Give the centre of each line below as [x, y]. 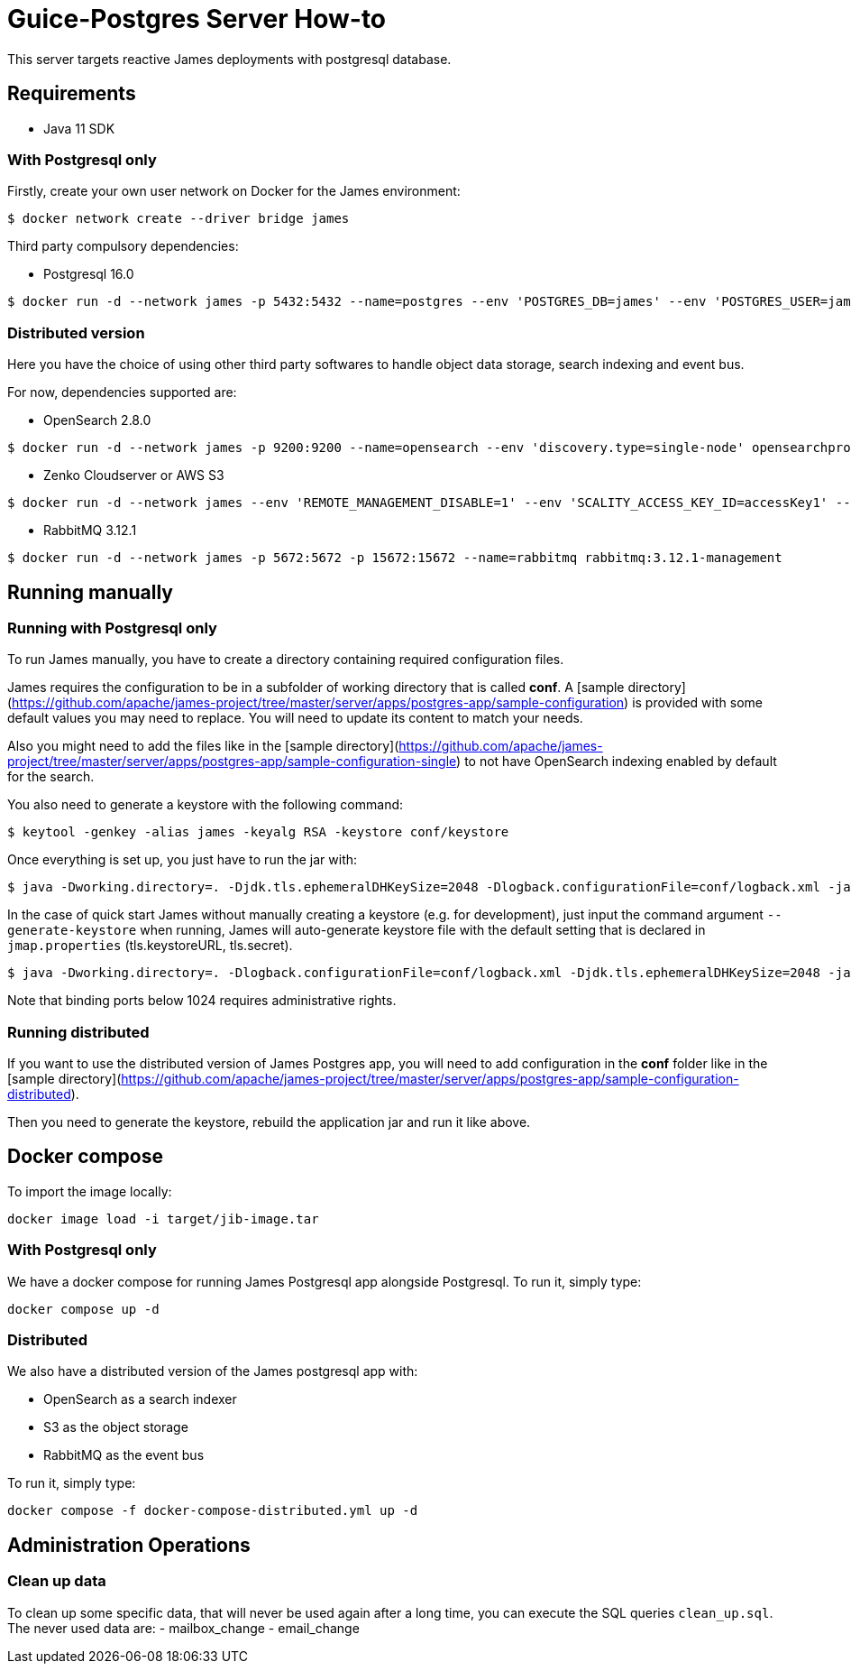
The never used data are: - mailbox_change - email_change [183, 1628]
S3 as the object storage [116, 1427]
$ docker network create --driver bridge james [178, 219]
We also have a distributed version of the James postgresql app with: [213, 1371]
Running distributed [78, 1032]
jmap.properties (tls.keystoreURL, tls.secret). [150, 946]
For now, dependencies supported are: [122, 392]
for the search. [51, 777]
